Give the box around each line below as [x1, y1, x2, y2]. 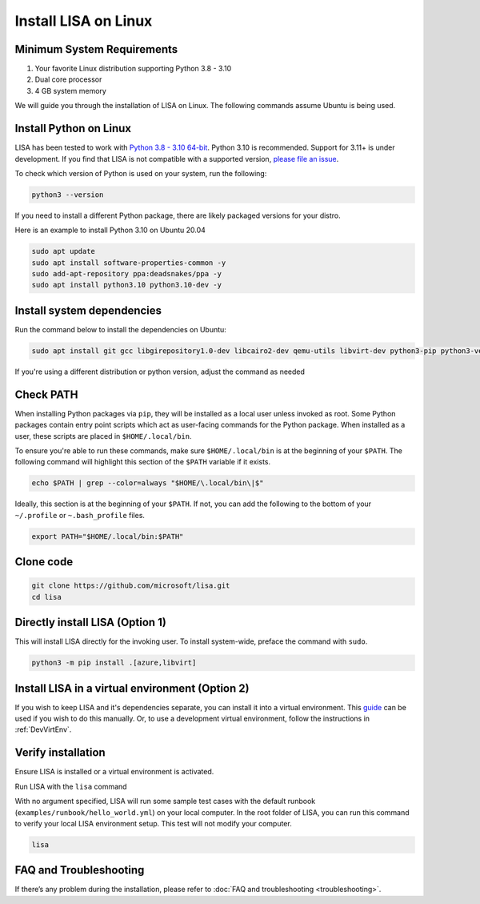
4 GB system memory [34, 86, 107, 95]
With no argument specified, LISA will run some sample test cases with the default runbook [14, 797, 316, 806]
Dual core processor [34, 74, 102, 84]
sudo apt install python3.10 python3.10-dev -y [31, 280, 222, 290]
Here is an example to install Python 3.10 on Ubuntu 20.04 [14, 225, 206, 235]
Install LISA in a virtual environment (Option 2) [14, 681, 250, 695]
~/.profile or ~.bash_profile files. [14, 510, 146, 520]
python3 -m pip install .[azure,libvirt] [31, 658, 197, 668]
